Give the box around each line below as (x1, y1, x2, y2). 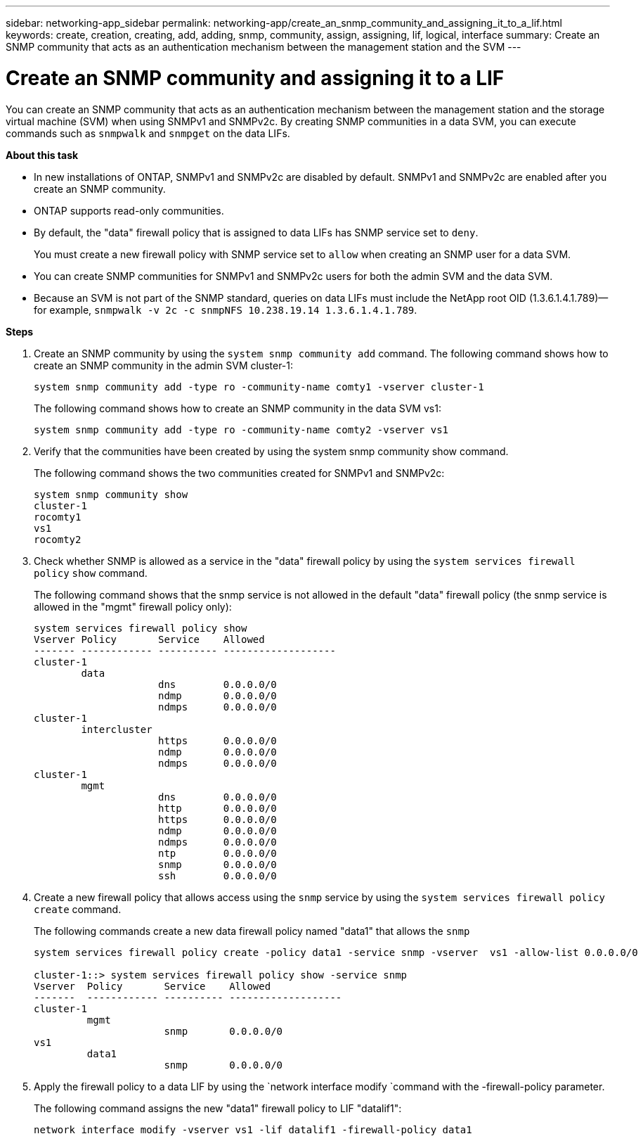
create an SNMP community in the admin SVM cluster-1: (34, 359, 294, 371)
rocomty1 (34, 511, 82, 523)
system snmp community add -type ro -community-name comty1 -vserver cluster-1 (34, 381, 484, 393)
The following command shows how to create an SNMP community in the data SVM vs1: (34, 402, 441, 414)
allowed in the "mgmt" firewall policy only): (34, 600, 232, 613)
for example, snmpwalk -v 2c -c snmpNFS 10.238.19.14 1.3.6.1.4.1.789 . (34, 303, 417, 316)
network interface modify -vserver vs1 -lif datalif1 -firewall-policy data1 (34, 1123, 472, 1135)
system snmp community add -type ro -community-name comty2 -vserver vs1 (34, 423, 449, 435)
